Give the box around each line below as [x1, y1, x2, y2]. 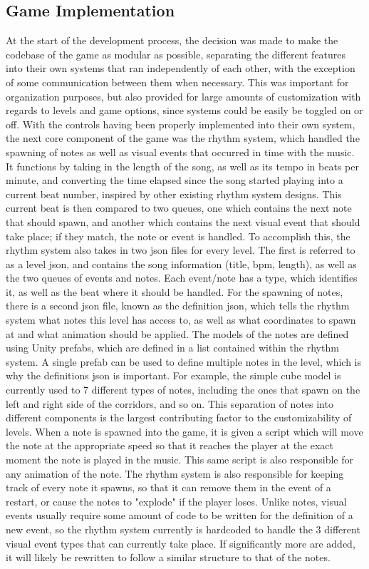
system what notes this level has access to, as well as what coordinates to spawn [6, 312, 356, 327]
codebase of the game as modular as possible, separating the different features [6, 46, 346, 61]
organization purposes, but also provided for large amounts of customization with [6, 88, 361, 103]
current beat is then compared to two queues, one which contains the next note [6, 200, 352, 215]
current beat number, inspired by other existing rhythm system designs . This [6, 186, 342, 201]
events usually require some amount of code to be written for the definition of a [6, 508, 353, 523]
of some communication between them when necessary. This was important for [6, 74, 349, 89]
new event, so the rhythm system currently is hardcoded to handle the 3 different [6, 521, 360, 536]
